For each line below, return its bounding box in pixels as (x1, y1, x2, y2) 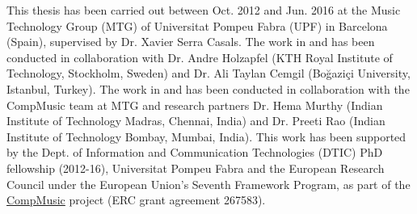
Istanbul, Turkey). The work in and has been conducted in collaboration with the (6, 80, 410, 97)
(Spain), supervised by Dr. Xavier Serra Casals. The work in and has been (6, 33, 375, 50)
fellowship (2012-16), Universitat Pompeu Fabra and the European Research (6, 159, 385, 176)
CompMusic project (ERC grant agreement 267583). (6, 191, 266, 208)
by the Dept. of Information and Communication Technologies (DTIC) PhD (6, 144, 383, 161)
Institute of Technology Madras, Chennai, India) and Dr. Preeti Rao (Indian (6, 112, 385, 129)
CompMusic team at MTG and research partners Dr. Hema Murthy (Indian (6, 96, 383, 113)
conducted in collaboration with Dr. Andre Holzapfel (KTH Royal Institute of (6, 48, 393, 65)
